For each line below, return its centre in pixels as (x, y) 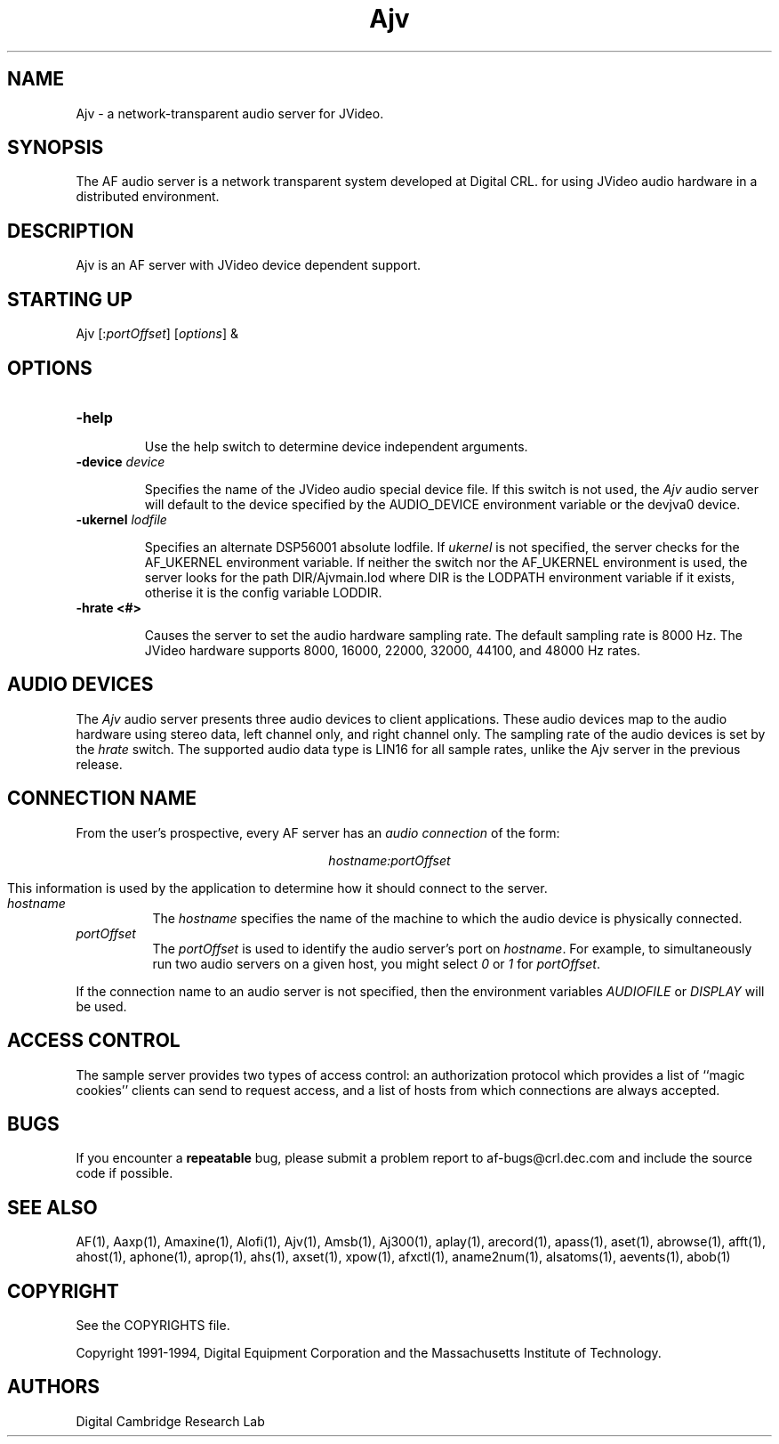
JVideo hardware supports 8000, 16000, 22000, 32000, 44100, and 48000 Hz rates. (393, 650)
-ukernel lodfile (121, 519)
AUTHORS (54, 1387)
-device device (120, 461)
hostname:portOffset (389, 860)
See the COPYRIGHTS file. (153, 1326)
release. (99, 764)
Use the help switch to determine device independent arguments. (336, 446)
